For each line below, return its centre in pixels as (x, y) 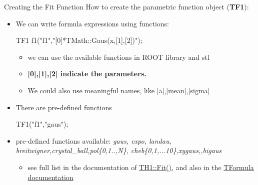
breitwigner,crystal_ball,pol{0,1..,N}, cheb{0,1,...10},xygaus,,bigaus (119, 150)
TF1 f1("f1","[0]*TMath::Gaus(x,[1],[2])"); (79, 40)
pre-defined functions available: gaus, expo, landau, (93, 140)
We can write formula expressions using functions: (92, 23)
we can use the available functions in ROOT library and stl (118, 57)
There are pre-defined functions (64, 107)
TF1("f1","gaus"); (42, 124)
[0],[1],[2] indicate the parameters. (87, 74)
